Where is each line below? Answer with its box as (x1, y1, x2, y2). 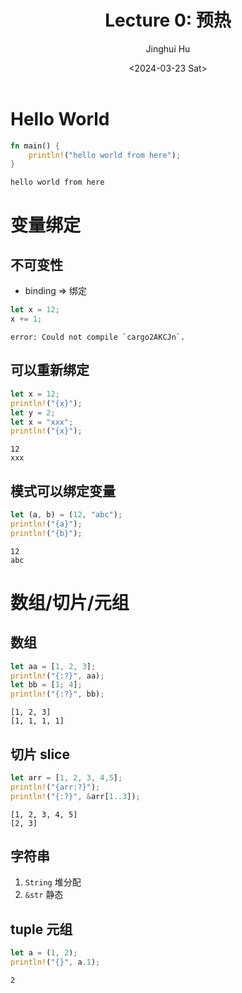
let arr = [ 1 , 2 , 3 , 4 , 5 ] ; (10, 773, 123, 783)
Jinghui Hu (145, 42, 191, 55)
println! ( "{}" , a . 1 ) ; (10, 957, 101, 968)
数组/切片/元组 (10, 591, 130, 614)
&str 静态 (24, 889, 64, 901)
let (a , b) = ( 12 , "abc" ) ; (10, 510, 123, 520)
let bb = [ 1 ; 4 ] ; (10, 680, 83, 690)
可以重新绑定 (10, 362, 90, 379)
